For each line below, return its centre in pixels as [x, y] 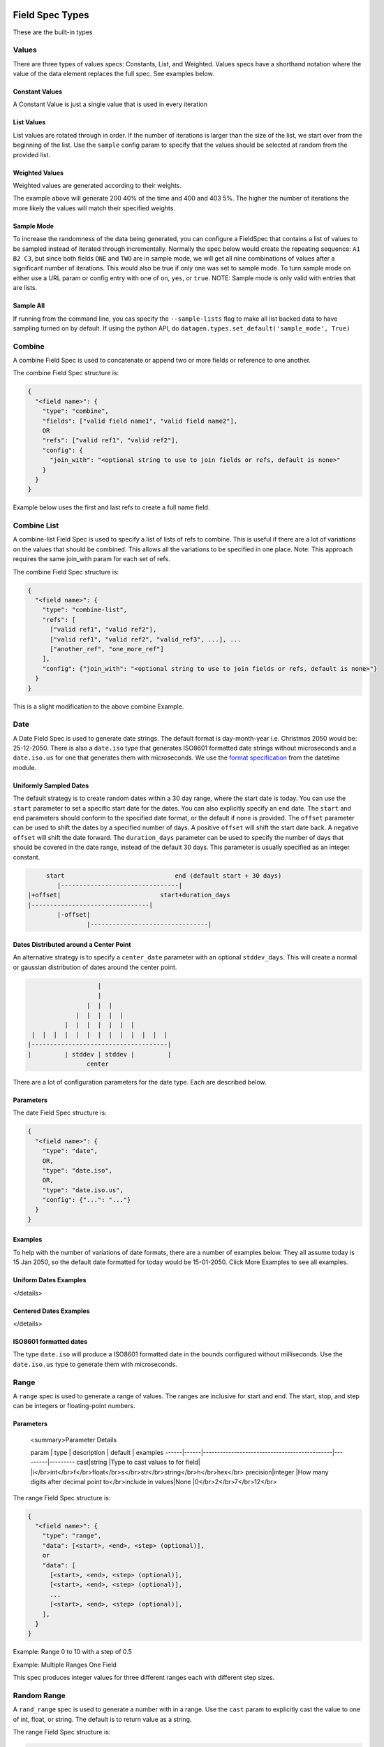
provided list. [32, 154]
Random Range [39, 1695]
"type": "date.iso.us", [83, 1190]
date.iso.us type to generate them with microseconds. [95, 1364]
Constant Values [38, 92]
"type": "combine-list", [85, 610]
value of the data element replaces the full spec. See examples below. [113, 74]
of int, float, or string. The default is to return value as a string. [102, 1719]
